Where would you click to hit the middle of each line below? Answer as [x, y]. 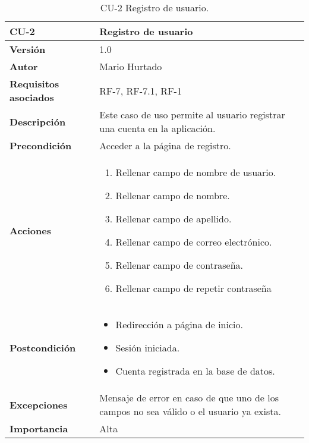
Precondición [41, 145]
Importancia [39, 428]
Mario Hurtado [131, 66]
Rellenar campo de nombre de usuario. [196, 172]
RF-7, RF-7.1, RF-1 [141, 90]
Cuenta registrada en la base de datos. [195, 371]
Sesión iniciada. [148, 348]
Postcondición [43, 348]
